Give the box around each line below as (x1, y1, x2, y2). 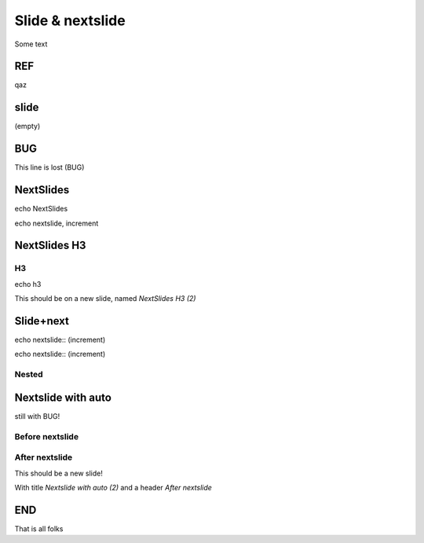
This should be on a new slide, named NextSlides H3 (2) (14, 294, 196, 303)
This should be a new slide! (14, 468, 104, 478)
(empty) (14, 122, 41, 131)
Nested (14, 369, 43, 380)
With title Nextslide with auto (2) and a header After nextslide (14, 482, 212, 492)
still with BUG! (14, 411, 60, 420)
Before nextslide (14, 431, 79, 442)
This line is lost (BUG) (14, 163, 85, 172)
